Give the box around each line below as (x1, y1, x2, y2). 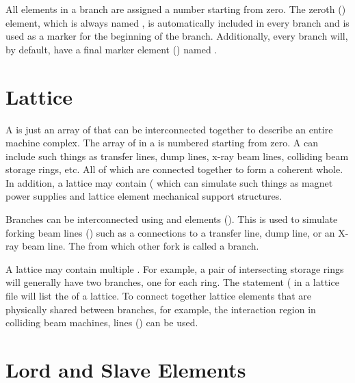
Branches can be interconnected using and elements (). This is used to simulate (5, 212, 338, 226)
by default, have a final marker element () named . (5, 42, 218, 56)
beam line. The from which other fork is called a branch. (22, 239, 259, 253)
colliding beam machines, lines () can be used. (5, 315, 198, 330)
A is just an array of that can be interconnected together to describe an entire (5, 122, 333, 136)
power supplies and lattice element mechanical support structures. (5, 189, 282, 203)
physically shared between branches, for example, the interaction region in (5, 302, 316, 316)
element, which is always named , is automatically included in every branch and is (5, 15, 350, 29)
